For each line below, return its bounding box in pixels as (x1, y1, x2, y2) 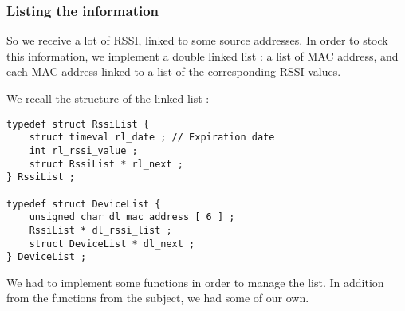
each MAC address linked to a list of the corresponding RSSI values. (6, 63, 341, 80)
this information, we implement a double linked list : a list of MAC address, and (6, 47, 399, 64)
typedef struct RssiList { (6, 118, 149, 130)
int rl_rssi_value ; (29, 144, 138, 156)
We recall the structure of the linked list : (6, 90, 210, 106)
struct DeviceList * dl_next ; (29, 238, 195, 250)
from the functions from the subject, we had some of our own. (6, 289, 309, 306)
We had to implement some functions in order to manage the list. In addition (6, 274, 384, 290)
